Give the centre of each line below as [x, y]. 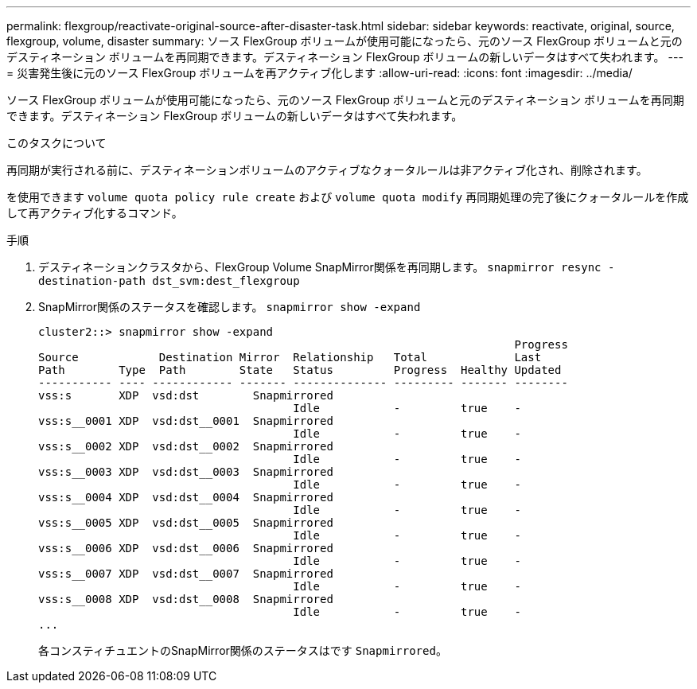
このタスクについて [56, 143]
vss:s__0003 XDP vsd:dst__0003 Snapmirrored [186, 472]
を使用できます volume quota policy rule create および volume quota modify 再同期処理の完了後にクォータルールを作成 [348, 197]
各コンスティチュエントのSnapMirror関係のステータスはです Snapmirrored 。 [243, 650]
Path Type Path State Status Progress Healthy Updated [300, 370]
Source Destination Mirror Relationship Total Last [290, 357]
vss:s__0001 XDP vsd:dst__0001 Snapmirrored [186, 421]
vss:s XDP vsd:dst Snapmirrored [186, 395]
